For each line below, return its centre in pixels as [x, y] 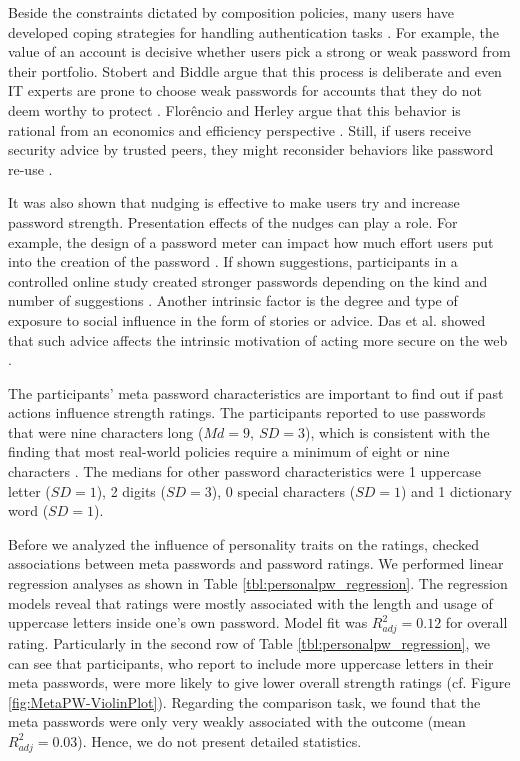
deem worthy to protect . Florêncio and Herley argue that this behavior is [234, 109]
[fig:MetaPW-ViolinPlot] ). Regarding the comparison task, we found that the [244, 701]
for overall [476, 622]
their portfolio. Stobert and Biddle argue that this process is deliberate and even [255, 70]
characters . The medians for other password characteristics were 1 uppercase [244, 471]
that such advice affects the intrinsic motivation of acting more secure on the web [258, 339]
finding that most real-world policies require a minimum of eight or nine [229, 451]
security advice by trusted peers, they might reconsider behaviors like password [251, 149]
